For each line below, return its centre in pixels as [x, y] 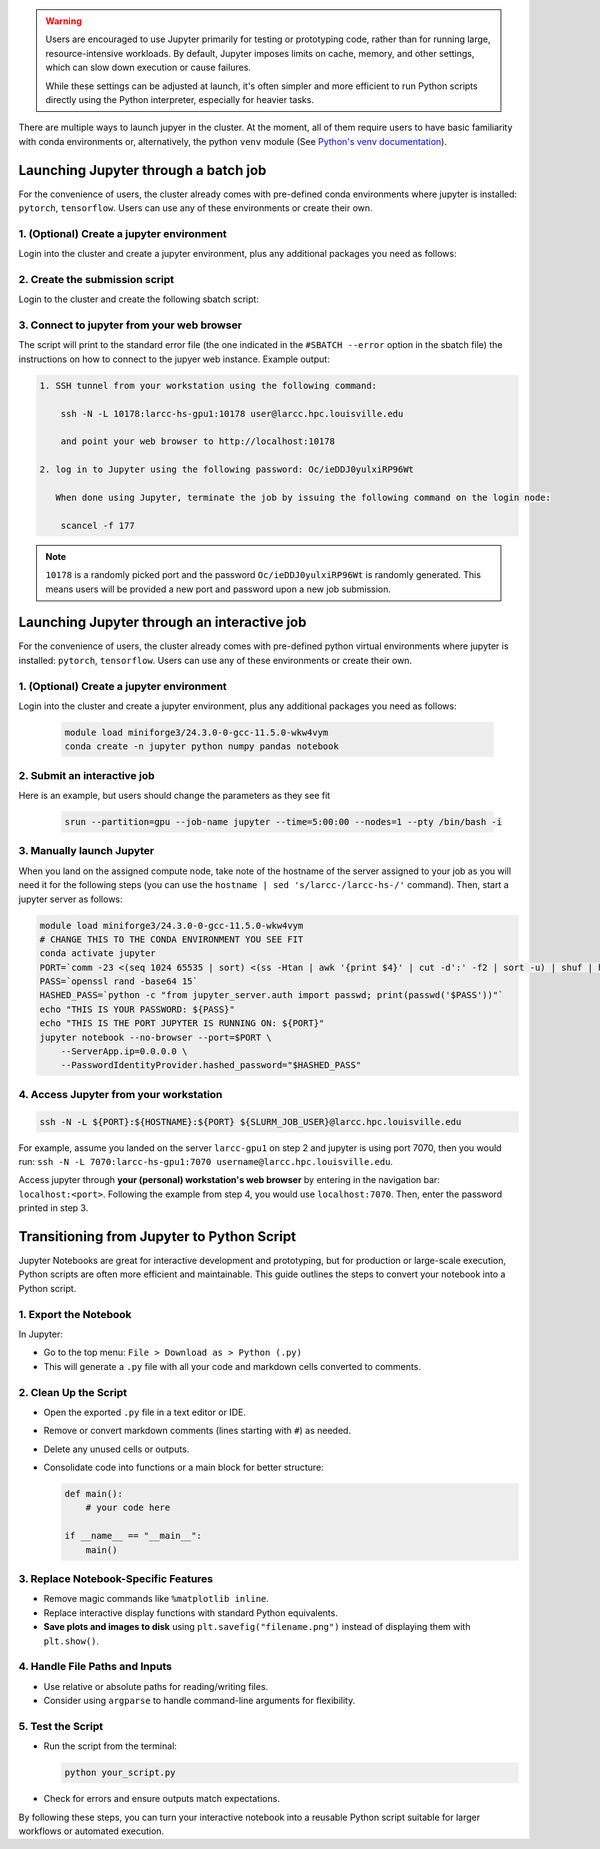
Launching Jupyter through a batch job [142, 170]
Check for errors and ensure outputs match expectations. [161, 1799]
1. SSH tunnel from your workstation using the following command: [208, 385]
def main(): [94, 1494]
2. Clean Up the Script [72, 1392]
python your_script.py [120, 1773]
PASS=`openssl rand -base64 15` [119, 981]
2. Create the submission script [96, 279]
